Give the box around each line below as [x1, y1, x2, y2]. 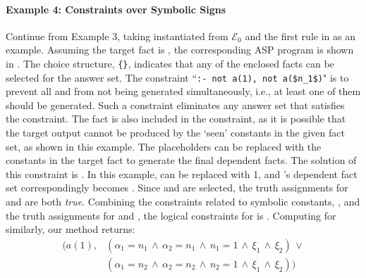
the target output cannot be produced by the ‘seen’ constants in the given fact [6, 125, 345, 140]
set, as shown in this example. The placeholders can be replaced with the [6, 139, 322, 153]
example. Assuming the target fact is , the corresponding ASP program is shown [6, 42, 354, 57]
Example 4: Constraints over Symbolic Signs [6, 1, 226, 16]
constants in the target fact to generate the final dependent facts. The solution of [6, 153, 357, 168]
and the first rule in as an [245, 28, 355, 43]
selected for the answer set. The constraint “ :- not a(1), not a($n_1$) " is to [6, 70, 349, 84]
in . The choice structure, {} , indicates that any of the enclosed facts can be [6, 56, 334, 70]
